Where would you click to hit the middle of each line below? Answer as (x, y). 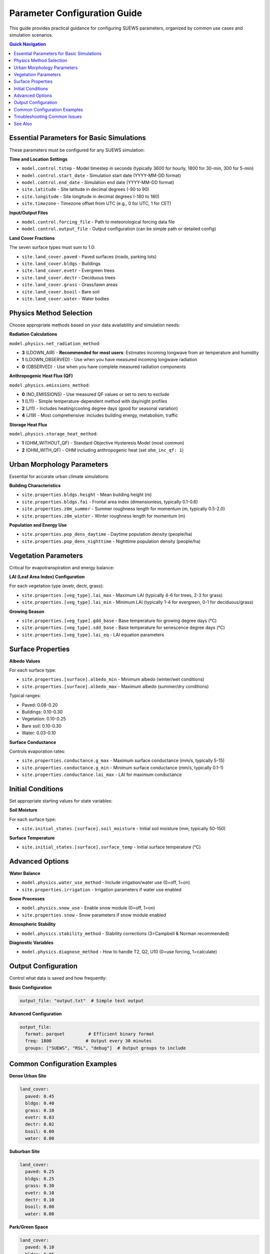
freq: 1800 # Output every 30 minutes (88, 1041)
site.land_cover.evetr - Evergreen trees (68, 270)
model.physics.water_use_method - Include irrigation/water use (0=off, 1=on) (106, 882)
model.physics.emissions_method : (49, 385)
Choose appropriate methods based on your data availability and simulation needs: (94, 325)
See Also (23, 123)
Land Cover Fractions (32, 238)
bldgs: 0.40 (40, 1103)
